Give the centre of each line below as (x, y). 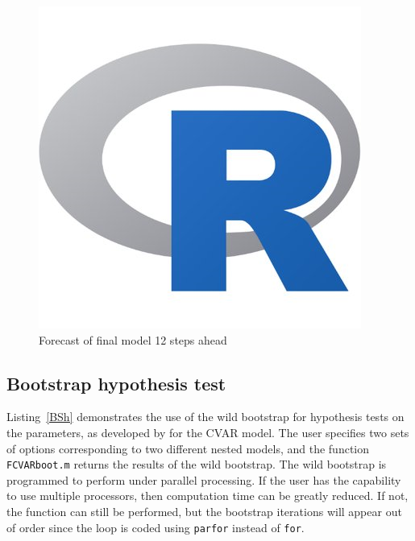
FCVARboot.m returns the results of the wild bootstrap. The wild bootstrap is (197, 464)
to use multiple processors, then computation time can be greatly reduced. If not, (207, 496)
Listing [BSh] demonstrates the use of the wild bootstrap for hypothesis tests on (205, 417)
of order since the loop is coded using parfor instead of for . (156, 527)
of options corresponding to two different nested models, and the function (188, 448)
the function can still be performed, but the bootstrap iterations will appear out (204, 512)
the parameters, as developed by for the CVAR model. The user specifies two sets (208, 432)
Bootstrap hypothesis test (116, 383)
